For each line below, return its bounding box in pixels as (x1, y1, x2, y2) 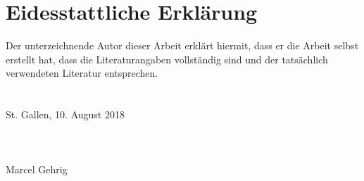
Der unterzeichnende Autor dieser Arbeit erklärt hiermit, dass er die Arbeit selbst (6, 38, 359, 53)
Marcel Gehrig (6, 162, 68, 177)
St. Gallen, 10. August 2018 (6, 107, 125, 122)
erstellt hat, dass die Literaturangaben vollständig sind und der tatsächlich (6, 51, 328, 66)
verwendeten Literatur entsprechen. (6, 65, 158, 80)
